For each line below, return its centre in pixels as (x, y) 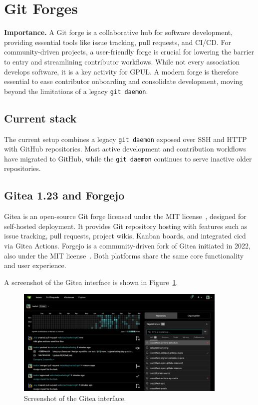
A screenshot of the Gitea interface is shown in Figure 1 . (91, 282)
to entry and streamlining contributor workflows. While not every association (122, 61)
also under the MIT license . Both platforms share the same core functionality (124, 255)
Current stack (40, 118)
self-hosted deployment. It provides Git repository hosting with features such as (126, 226)
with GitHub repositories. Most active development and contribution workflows (125, 149)
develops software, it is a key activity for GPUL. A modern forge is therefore (121, 71)
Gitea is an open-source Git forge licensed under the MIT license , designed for (125, 216)
